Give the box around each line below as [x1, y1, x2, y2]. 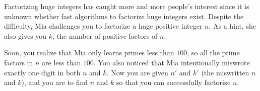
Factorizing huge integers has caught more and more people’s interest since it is [4, 1, 249, 11]
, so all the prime [187, 47, 240, 58]
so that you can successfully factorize [116, 77, 231, 87]
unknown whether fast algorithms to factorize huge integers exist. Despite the [4, 11, 244, 21]
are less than [42, 57, 81, 67]
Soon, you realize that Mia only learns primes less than [4, 47, 174, 58]
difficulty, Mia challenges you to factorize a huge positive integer [4, 21, 203, 31]
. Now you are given [106, 67, 168, 77]
